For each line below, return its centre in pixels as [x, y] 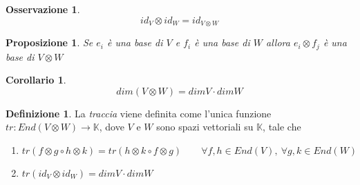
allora [278, 42]
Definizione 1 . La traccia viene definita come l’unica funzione [139, 113]
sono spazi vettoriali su [205, 127]
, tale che [282, 127]
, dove [112, 127]
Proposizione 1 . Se [49, 42]
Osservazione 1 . [43, 9]
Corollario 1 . [36, 80]
